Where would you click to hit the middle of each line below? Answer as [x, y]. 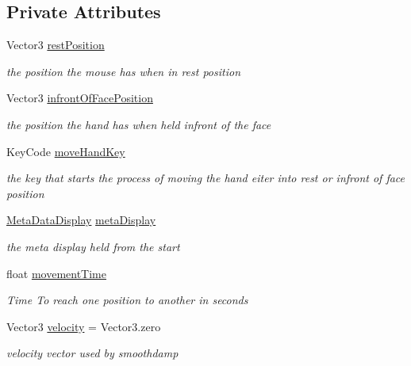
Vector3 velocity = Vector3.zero [84, 326]
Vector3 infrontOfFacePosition [80, 98]
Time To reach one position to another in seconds [127, 300]
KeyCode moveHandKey [66, 151]
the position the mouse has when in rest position [124, 71]
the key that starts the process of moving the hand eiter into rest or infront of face [206, 178]
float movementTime [56, 273]
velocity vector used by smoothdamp [92, 353]
